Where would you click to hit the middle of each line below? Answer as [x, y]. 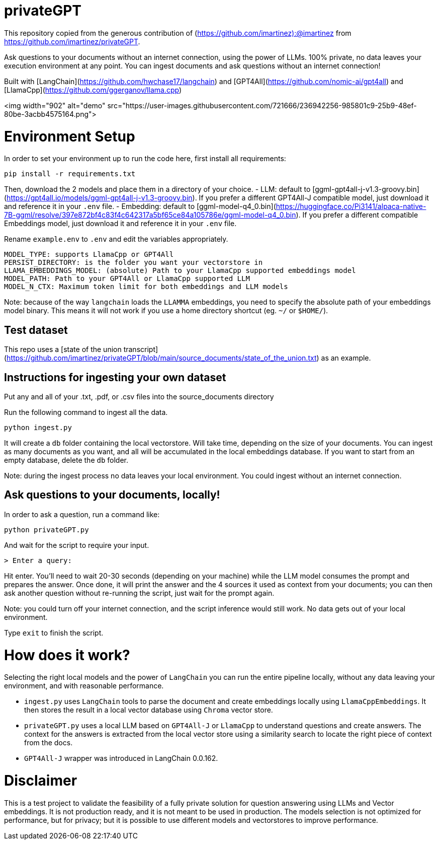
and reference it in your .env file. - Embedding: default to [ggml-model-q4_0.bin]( [140, 206]
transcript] [141, 349]
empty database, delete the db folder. [66, 460]
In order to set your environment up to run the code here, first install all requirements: [145, 159]
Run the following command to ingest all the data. [86, 412]
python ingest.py [38, 427]
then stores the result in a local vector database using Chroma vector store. [149, 710]
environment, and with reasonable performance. [84, 686]
